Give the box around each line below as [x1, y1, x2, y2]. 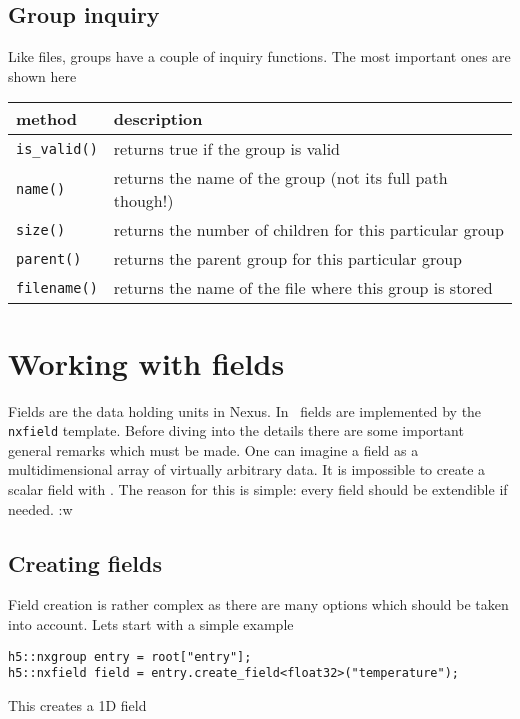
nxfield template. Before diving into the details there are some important [8, 420, 464, 441]
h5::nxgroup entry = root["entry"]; [8, 649, 252, 664]
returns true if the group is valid [113, 137, 341, 161]
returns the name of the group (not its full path [113, 166, 448, 190]
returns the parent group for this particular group [113, 247, 463, 271]
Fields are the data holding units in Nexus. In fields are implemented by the [8, 400, 482, 421]
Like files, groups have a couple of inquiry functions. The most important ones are [8, 46, 511, 67]
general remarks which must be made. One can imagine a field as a [8, 439, 419, 460]
